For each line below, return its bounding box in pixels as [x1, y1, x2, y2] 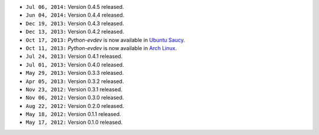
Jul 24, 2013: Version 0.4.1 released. [25, 53, 123, 60]
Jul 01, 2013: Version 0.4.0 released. [25, 61, 124, 68]
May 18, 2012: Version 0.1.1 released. [25, 111, 121, 118]
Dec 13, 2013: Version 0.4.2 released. [25, 28, 124, 35]
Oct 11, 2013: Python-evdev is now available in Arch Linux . [25, 44, 177, 51]
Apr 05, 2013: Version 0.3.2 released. [25, 77, 124, 85]
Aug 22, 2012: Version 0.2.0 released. [25, 102, 124, 109]
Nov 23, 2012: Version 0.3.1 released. [25, 85, 123, 93]
